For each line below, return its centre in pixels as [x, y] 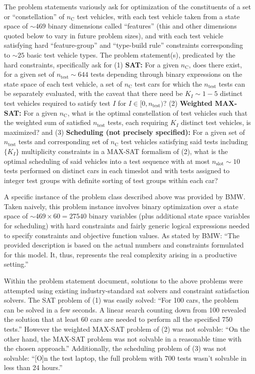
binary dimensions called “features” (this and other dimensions [142, 26]
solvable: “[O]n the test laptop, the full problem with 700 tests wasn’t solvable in [125, 358]
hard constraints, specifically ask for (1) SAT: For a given [91, 64]
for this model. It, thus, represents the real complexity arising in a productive [120, 254]
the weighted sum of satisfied [48, 122]
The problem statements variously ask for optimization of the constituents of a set [127, 6]
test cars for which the [168, 83]
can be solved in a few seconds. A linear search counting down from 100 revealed [125, 309]
